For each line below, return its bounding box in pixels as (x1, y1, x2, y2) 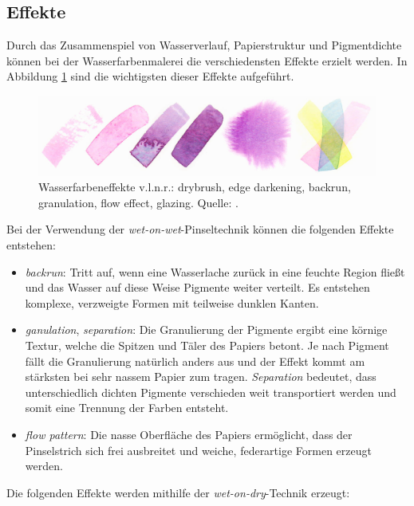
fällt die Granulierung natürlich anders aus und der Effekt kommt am (25, 352, 365, 369)
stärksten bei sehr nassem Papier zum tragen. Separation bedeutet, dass (25, 368, 377, 385)
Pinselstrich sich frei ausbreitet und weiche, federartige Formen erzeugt (25, 441, 372, 458)
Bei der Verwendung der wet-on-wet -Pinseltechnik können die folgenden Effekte (6, 221, 394, 237)
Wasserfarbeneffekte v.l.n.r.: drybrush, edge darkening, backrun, (38, 178, 351, 195)
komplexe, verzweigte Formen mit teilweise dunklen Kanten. (25, 294, 319, 311)
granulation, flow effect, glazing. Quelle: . (38, 194, 239, 210)
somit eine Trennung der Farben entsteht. (25, 399, 229, 416)
